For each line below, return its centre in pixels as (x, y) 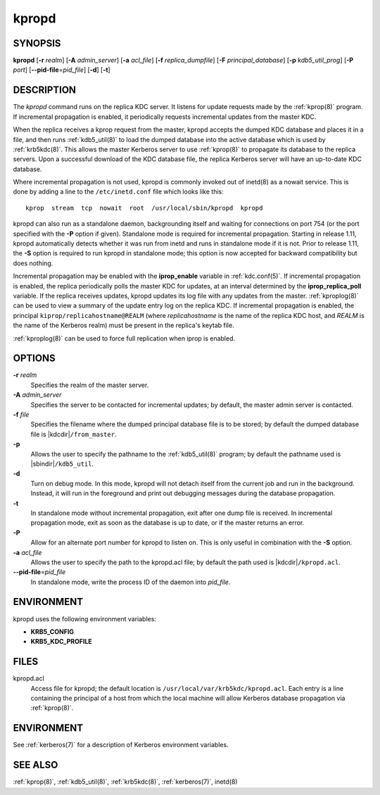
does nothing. (33, 263)
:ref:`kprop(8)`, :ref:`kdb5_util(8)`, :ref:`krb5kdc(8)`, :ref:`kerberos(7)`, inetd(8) (125, 782)
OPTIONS (34, 358)
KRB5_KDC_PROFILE (62, 642)
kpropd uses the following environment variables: (84, 618)
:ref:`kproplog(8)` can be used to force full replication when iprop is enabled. (124, 338)
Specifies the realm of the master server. (90, 385)
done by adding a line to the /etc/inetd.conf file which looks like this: (119, 192)
